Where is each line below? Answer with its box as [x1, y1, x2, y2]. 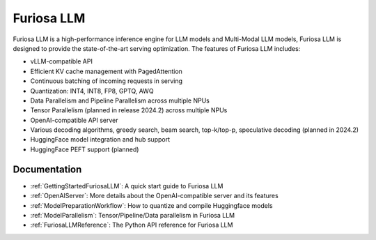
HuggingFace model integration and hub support [30, 135, 171, 144]
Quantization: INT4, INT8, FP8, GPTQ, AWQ [30, 87, 154, 95]
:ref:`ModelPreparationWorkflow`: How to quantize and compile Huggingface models [30, 201, 273, 209]
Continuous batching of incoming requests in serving [30, 77, 183, 85]
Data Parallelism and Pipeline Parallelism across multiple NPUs [30, 96, 210, 105]
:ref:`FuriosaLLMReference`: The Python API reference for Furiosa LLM [30, 220, 233, 230]
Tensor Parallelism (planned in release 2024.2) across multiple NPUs [30, 106, 228, 114]
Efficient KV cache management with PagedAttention [30, 67, 182, 75]
